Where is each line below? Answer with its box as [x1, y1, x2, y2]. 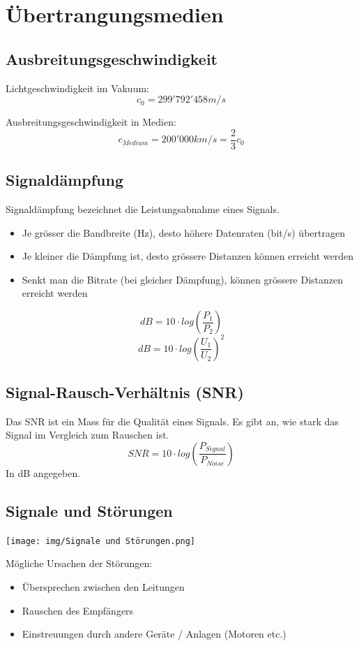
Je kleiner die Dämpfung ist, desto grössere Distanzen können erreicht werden [22, 249, 354, 263]
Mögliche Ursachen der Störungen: [6, 556, 153, 571]
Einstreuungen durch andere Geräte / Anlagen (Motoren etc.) [22, 626, 287, 641]
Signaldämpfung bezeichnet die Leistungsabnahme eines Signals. [6, 202, 280, 216]
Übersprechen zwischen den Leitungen [22, 579, 185, 594]
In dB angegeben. [6, 465, 81, 480]
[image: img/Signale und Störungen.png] [6, 536, 196, 546]
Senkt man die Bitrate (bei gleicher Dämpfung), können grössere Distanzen [22, 272, 344, 286]
